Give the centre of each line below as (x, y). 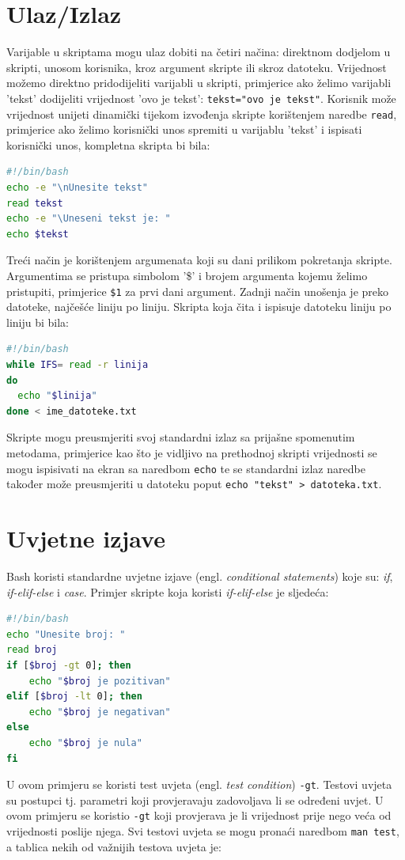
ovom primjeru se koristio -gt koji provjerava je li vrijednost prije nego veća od (199, 815)
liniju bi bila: (38, 322)
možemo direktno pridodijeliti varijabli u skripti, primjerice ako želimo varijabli (199, 83)
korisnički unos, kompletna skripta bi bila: (108, 144)
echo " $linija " (57, 396)
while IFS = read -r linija (78, 365)
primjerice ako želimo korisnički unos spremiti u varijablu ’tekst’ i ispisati (184, 129)
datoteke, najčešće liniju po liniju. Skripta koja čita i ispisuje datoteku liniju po (199, 307)
